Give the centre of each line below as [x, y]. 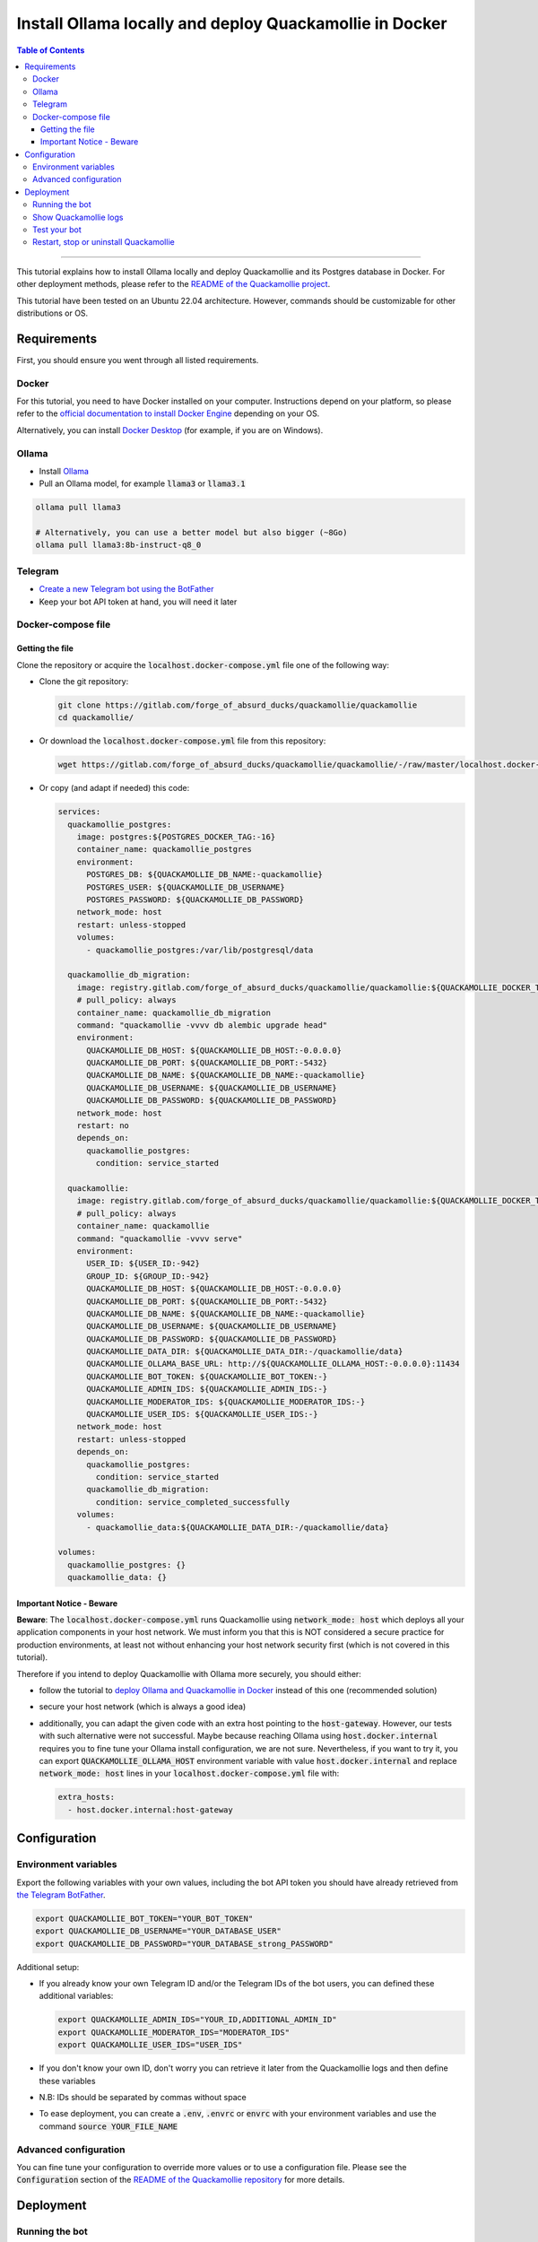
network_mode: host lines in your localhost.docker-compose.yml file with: [189, 1773]
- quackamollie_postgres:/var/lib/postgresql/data [200, 950]
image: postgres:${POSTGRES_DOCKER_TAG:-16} [176, 837]
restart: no [103, 1126]
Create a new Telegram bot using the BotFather [126, 589]
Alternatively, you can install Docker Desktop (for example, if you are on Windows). [170, 430]
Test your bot [57, 230]
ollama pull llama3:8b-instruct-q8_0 [118, 545]
